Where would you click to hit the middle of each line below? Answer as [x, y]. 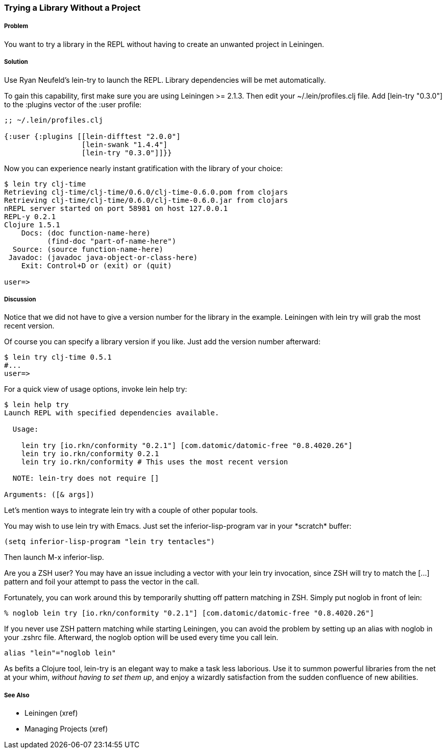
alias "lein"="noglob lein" [60, 653]
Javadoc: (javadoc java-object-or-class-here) [103, 257]
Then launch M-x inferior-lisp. [54, 557]
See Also [17, 695]
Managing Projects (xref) [66, 729]
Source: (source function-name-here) [88, 249]
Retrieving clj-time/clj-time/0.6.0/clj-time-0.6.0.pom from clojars [146, 192]
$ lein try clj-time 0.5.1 [58, 357]
